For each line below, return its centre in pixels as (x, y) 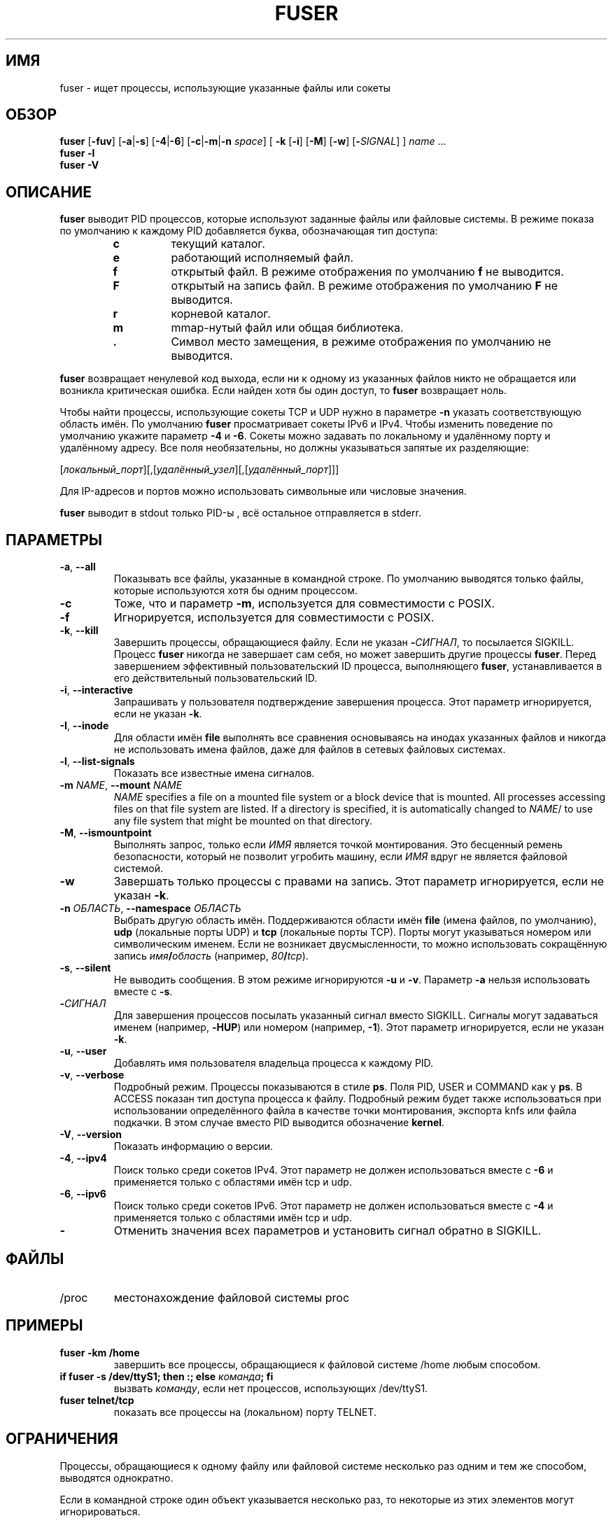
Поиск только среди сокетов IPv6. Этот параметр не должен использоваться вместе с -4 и (333, 1206)
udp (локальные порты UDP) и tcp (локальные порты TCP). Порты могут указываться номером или (352, 932)
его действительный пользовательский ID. (216, 678)
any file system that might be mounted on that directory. (243, 821)
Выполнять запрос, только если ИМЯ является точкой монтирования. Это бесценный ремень (338, 845)
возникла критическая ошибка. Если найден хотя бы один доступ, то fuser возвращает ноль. (283, 391)
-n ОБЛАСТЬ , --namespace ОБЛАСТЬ (150, 908)
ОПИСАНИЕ (49, 192)
